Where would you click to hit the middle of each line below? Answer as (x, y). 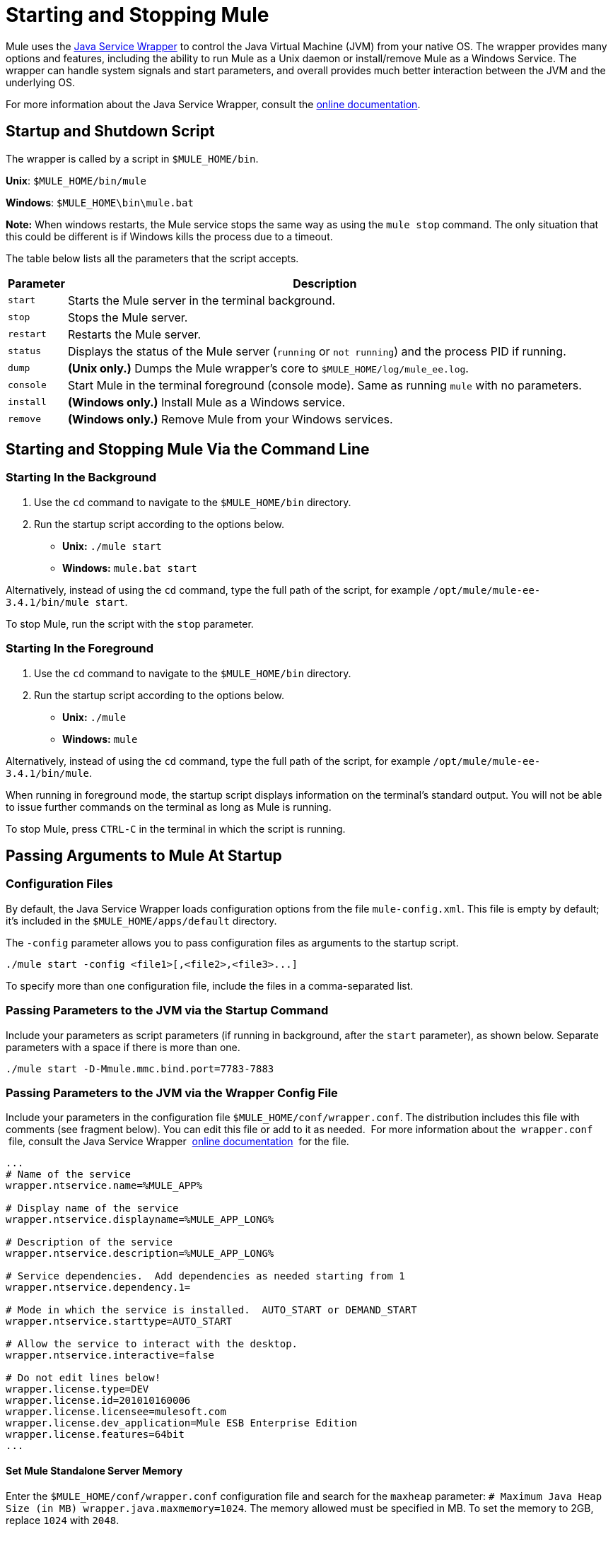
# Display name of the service (92, 1208)
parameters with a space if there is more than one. (123, 1047)
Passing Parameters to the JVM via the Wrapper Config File (172, 1092)
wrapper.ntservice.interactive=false (110, 1355)
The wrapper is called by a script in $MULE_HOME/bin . (132, 158)
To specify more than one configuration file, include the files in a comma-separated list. (210, 985)
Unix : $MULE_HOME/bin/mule (76, 180)
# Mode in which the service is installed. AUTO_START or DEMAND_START (211, 1310)
